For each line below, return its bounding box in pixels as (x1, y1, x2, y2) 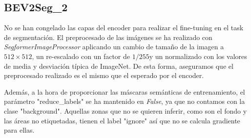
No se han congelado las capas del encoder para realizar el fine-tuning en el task (4, 22, 244, 33)
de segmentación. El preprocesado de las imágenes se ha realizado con (4, 32, 212, 42)
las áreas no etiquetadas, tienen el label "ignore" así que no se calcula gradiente (4, 115, 240, 125)
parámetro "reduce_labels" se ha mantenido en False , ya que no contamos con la (4, 96, 245, 106)
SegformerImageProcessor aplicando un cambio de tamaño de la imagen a (4, 41, 224, 52)
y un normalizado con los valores (149, 51, 247, 61)
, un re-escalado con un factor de (32, 51, 130, 61)
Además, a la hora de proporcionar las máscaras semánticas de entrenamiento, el (4, 86, 245, 97)
